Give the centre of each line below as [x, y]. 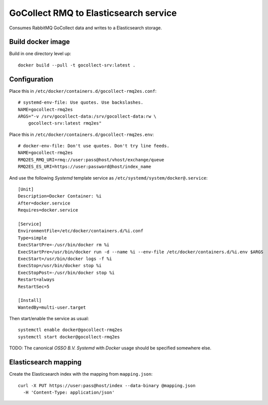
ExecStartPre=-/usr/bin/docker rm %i [64, 245]
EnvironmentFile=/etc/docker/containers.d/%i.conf [81, 231]
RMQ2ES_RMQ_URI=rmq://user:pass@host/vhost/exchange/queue [91, 160]
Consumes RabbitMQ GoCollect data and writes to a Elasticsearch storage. [85, 28]
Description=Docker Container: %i [60, 196]
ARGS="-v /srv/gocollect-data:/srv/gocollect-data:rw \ [87, 116]
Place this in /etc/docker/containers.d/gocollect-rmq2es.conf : [83, 91]
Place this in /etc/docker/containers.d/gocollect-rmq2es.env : [81, 135]
